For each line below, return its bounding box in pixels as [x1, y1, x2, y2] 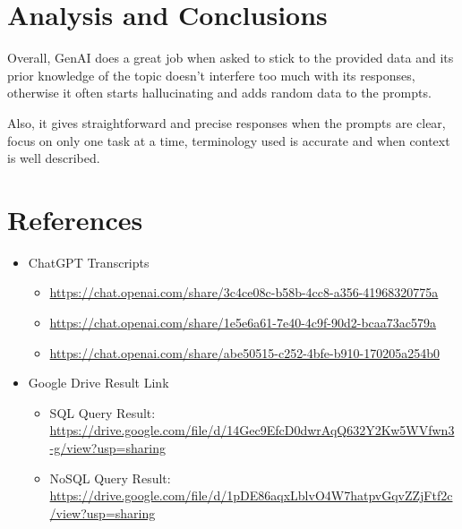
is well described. [7, 149, 100, 167]
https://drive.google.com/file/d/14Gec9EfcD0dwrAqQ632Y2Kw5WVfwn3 [49, 421, 455, 439]
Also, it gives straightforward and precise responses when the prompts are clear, [7, 113, 446, 132]
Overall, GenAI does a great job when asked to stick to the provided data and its [7, 48, 454, 67]
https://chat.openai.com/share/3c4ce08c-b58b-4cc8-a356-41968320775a [49, 283, 439, 302]
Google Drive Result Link [28, 373, 169, 392]
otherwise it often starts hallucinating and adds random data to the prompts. [7, 83, 432, 102]
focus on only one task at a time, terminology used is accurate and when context [7, 131, 450, 149]
